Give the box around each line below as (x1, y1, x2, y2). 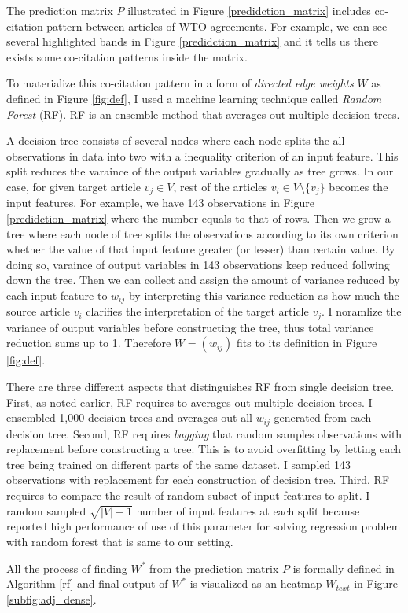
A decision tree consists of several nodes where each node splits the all (6, 132, 345, 149)
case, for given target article (6, 178, 141, 194)
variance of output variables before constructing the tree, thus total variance (6, 319, 374, 335)
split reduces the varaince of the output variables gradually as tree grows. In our (6, 163, 394, 179)
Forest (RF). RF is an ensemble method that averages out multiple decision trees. (6, 105, 400, 122)
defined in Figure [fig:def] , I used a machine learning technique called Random (6, 90, 382, 106)
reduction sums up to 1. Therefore (6, 334, 171, 351)
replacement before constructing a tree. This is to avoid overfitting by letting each (6, 441, 402, 457)
